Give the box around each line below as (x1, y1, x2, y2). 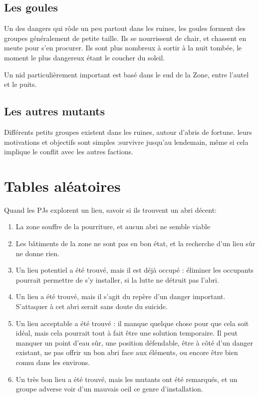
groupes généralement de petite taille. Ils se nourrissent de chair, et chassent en (4, 32, 247, 43)
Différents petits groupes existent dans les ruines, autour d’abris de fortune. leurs (4, 126, 252, 137)
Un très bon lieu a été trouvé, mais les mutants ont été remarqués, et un (15, 374, 238, 384)
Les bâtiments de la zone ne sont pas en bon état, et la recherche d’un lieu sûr (15, 238, 256, 249)
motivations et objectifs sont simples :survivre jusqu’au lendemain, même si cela (4, 136, 249, 147)
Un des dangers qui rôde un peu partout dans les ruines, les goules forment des (4, 23, 246, 33)
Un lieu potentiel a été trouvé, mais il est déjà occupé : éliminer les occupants (15, 265, 254, 275)
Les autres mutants (4, 103, 105, 119)
